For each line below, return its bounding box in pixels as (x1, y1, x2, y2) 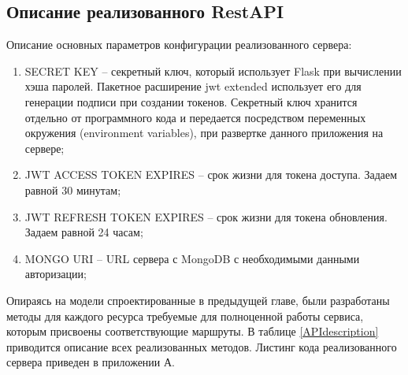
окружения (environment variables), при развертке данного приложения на (24, 124, 384, 141)
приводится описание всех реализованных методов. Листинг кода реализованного (6, 338, 397, 355)
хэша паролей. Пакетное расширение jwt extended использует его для (24, 78, 362, 95)
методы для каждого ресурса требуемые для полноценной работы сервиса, (6, 307, 364, 324)
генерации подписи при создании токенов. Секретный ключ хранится (24, 93, 358, 110)
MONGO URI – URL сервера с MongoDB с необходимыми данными (24, 250, 360, 266)
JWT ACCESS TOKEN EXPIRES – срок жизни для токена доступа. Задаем (24, 166, 398, 183)
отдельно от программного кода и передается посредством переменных (24, 109, 366, 125)
